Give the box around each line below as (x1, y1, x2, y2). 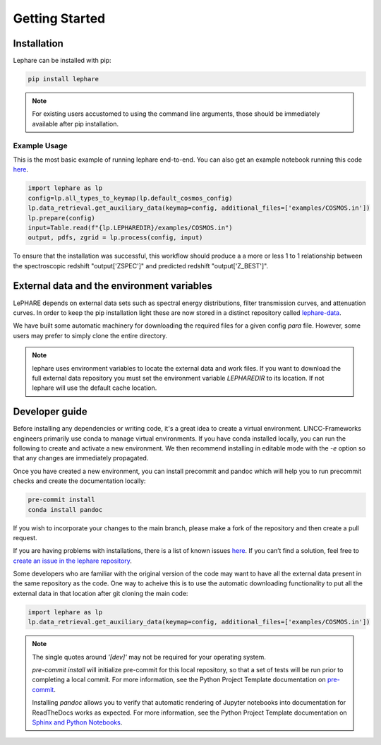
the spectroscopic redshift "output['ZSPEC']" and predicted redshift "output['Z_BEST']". (13, 261, 269, 270)
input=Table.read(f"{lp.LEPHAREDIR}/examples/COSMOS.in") (28, 223, 233, 232)
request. (13, 533, 38, 542)
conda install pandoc (28, 506, 103, 513)
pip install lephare (28, 75, 99, 83)
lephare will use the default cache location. (32, 383, 157, 392)
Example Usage (13, 141, 68, 150)
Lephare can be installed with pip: (13, 56, 112, 65)
